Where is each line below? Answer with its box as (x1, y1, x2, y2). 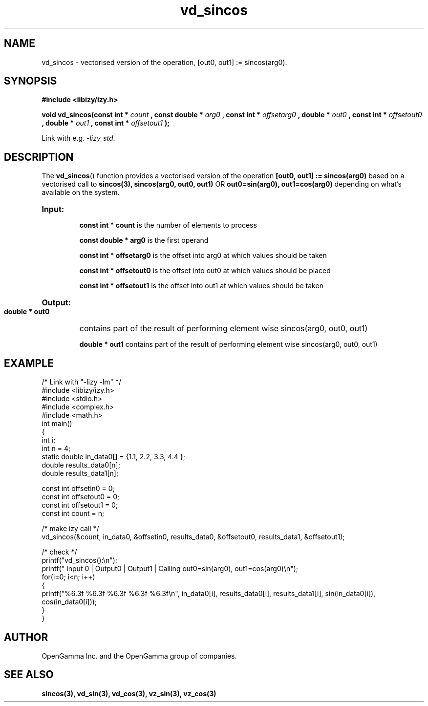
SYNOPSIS (4, 75, 57, 87)
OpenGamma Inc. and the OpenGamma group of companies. (42, 651, 237, 660)
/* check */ (42, 548, 77, 556)
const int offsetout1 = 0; (42, 501, 118, 510)
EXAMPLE (4, 357, 54, 369)
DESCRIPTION (4, 150, 74, 163)
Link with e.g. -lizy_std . (42, 134, 115, 143)
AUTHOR (4, 631, 48, 643)
